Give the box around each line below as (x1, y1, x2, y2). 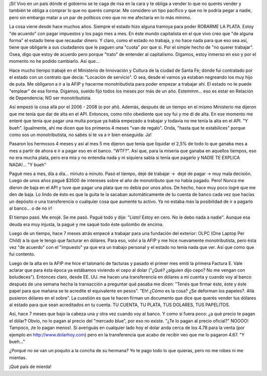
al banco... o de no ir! (9, 205, 52, 211)
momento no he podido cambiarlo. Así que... (9, 58, 100, 64)
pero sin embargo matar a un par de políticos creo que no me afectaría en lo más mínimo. (9, 14, 191, 20)
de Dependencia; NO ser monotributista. (9, 95, 91, 101)
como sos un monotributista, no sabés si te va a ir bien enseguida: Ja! (9, 132, 152, 138)
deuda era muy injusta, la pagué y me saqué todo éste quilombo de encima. (9, 221, 164, 227)
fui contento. (9, 251, 36, 257)
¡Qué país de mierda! (9, 364, 52, 370)
